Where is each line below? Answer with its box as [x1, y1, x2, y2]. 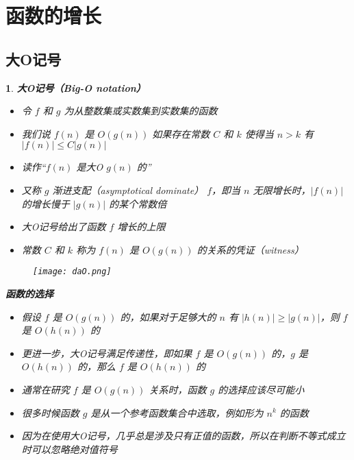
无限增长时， [253, 182, 311, 197]
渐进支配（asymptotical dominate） [52, 182, 204, 197]
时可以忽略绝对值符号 [21, 441, 118, 456]
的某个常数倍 [109, 196, 167, 210]
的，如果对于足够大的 [120, 309, 216, 324]
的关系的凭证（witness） [197, 242, 304, 256]
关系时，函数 [149, 382, 207, 396]
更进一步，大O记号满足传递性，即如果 [21, 346, 192, 360]
